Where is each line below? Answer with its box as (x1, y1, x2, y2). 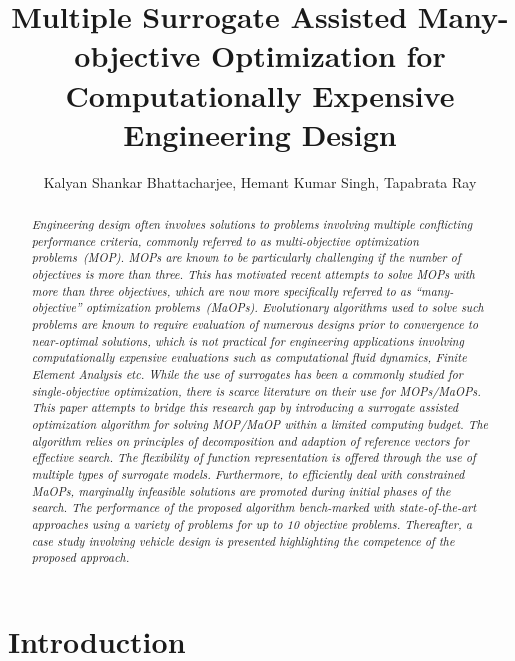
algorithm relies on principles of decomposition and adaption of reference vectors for (31, 432, 469, 449)
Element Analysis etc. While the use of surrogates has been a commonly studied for (31, 365, 463, 382)
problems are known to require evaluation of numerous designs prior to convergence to (31, 316, 478, 333)
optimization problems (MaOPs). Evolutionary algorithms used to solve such (85, 299, 484, 316)
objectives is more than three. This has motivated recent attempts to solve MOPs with (31, 266, 475, 283)
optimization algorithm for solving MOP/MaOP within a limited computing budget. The (31, 415, 489, 432)
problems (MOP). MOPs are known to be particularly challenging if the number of (31, 249, 461, 266)
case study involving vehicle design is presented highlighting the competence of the (31, 532, 455, 549)
